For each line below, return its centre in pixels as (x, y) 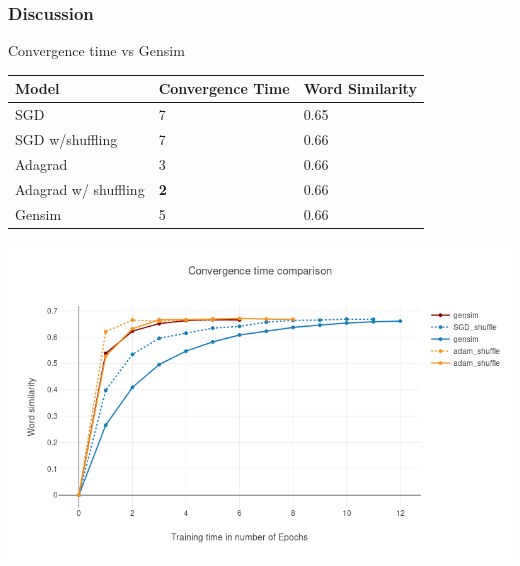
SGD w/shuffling (66, 139)
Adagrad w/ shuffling (80, 188)
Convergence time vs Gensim (96, 50)
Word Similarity (360, 88)
